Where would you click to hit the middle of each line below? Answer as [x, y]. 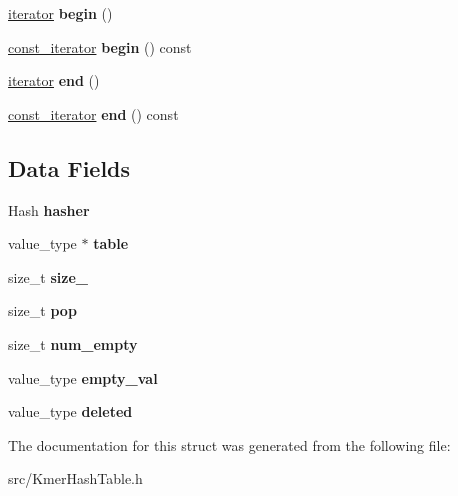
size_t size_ [48, 276]
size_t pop [42, 310]
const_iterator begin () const [100, 46]
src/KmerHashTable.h [75, 478]
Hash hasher [49, 209]
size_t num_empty [73, 343]
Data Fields [69, 167]
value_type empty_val [83, 377]
